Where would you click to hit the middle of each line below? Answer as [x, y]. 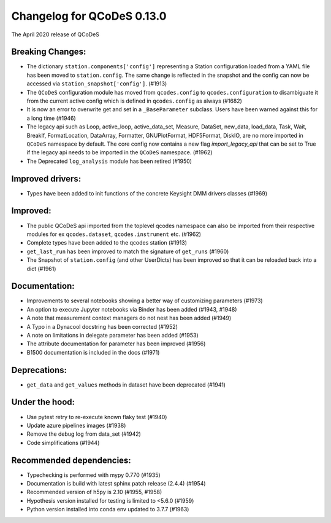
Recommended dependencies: [71, 460]
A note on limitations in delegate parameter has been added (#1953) [112, 335]
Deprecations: [39, 370]
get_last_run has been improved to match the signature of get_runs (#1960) [128, 251]
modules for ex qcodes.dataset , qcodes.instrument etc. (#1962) [114, 234]
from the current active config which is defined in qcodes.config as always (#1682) [134, 101]
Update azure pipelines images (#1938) [76, 425]
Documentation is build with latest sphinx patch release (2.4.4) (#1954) [116, 484]
